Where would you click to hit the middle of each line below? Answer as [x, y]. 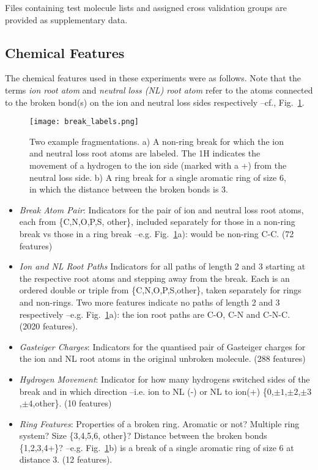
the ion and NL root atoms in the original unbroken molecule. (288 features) [162, 358]
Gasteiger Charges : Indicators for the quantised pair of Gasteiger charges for [162, 346]
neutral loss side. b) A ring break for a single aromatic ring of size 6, [158, 177]
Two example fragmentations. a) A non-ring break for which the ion [157, 141]
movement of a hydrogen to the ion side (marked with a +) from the [158, 165]
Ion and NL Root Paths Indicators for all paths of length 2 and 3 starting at [162, 266]
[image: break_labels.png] [84, 122]
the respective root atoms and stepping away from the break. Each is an [154, 278]
